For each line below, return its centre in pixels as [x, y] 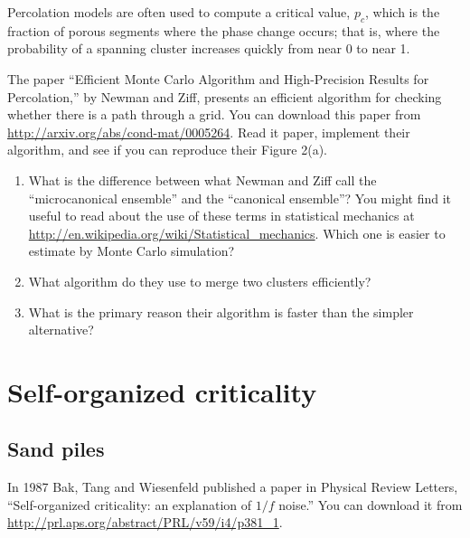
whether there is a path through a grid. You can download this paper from [214, 114]
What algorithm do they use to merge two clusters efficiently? [200, 281]
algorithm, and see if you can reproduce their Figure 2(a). [167, 150]
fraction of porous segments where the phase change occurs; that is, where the [224, 30]
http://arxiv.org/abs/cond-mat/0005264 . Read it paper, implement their [209, 132]
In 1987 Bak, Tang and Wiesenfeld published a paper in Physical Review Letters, [233, 487]
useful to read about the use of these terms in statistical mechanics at [221, 216]
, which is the [402, 12]
